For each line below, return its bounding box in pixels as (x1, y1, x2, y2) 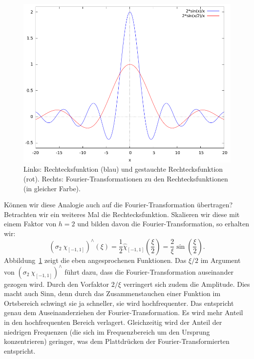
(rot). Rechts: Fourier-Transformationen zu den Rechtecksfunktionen (23, 173, 228, 183)
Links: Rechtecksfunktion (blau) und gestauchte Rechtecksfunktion (23, 164, 223, 174)
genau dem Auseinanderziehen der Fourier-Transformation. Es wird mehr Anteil (4, 307, 243, 318)
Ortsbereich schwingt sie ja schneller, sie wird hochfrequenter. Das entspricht (4, 298, 234, 308)
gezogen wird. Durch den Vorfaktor (4, 279, 109, 289)
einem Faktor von (4, 219, 57, 229)
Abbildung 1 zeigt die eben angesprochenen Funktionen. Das (4, 255, 187, 265)
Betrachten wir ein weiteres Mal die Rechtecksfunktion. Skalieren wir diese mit (4, 209, 240, 219)
